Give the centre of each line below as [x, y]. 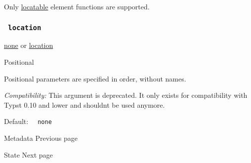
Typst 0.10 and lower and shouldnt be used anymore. [84, 104]
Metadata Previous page [41, 138]
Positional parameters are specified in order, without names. [95, 78]
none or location [29, 45]
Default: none [28, 121]
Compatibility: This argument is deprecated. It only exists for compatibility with [126, 95]
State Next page [28, 154]
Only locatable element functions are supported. [77, 6]
